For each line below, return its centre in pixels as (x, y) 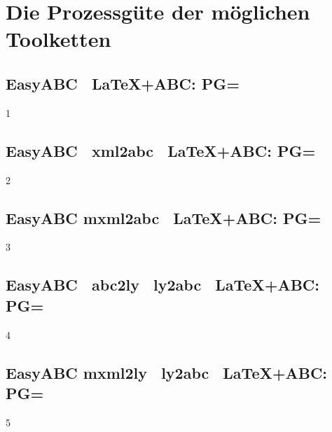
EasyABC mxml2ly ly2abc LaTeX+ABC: (167, 372)
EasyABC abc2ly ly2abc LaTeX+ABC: (163, 285)
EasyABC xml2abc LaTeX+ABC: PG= (161, 150)
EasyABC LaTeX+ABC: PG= (123, 83)
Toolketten (58, 39)
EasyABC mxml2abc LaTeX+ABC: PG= (164, 217)
